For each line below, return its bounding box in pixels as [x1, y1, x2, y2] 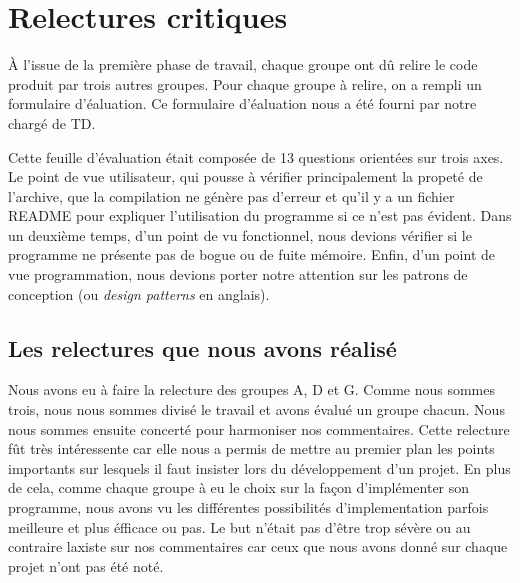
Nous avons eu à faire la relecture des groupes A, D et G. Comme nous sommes [8, 379, 496, 400]
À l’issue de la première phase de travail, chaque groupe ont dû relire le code [8, 54, 478, 75]
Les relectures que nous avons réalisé [8, 332, 397, 363]
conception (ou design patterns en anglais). [8, 283, 270, 304]
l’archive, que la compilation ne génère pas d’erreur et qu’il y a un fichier [8, 185, 455, 206]
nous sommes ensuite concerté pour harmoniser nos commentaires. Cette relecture [8, 418, 510, 439]
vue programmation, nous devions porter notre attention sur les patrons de [8, 264, 468, 285]
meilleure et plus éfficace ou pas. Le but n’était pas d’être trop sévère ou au [8, 516, 471, 537]
